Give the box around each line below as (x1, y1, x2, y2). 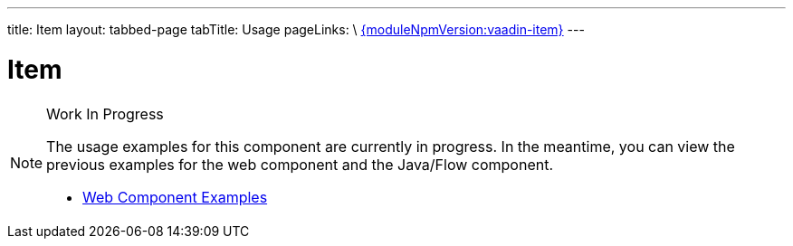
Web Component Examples (82, 187, 268, 206)
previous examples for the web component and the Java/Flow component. (46, 155, 554, 174)
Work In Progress (46, 104, 164, 123)
